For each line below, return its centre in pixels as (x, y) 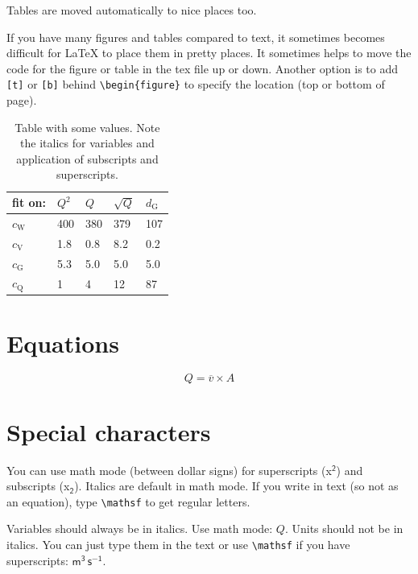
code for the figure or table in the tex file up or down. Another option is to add (203, 68)
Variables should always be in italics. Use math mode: (140, 529)
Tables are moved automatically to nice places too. (132, 10)
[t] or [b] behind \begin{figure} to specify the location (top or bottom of (196, 84)
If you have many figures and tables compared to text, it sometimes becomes (196, 37)
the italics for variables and (87, 143)
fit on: (29, 202)
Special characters (109, 431)
